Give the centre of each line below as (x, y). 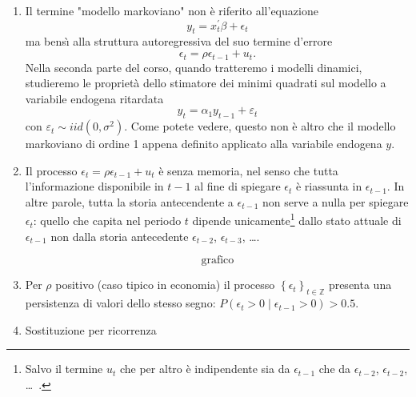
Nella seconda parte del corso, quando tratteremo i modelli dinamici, (194, 67)
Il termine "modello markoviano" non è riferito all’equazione (172, 10)
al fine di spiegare (238, 186)
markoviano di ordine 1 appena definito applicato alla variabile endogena (204, 144)
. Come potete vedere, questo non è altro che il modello (260, 126)
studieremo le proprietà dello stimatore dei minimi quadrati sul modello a (206, 83)
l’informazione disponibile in (94, 186)
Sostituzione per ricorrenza (91, 329)
